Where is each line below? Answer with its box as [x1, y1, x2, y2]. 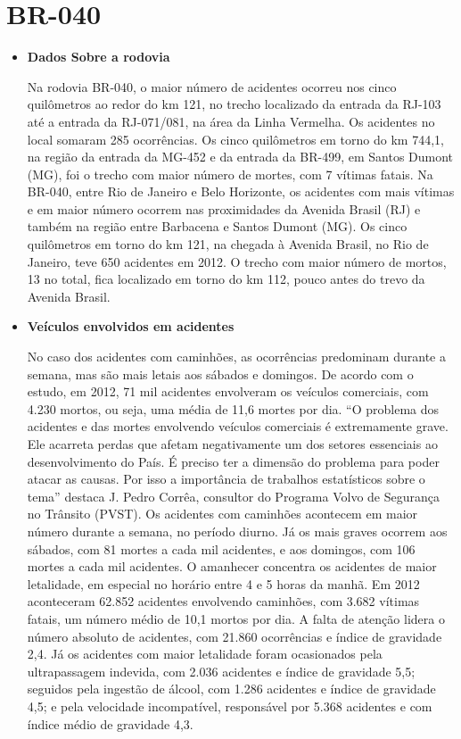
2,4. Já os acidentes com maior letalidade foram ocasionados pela [27, 644, 383, 663]
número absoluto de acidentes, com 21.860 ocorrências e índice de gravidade [27, 627, 442, 645]
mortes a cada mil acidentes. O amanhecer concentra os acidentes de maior [27, 557, 437, 576]
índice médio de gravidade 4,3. [27, 714, 193, 733]
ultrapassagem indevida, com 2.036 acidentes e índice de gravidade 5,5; [27, 661, 416, 680]
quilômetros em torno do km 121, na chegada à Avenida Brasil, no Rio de [27, 235, 429, 253]
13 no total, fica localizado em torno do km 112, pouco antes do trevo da [27, 270, 425, 288]
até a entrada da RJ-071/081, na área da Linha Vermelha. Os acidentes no [27, 112, 435, 130]
